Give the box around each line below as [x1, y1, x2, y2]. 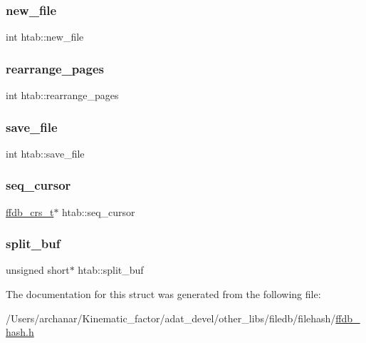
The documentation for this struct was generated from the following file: [6, 287, 321, 302]
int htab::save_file [6, 145, 85, 160]
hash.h [6, 324, 34, 339]
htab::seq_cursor [62, 204, 135, 219]
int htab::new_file [6, 29, 84, 44]
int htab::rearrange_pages [6, 88, 119, 103]
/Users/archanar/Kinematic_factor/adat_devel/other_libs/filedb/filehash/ [6, 310, 336, 325]
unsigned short [6, 262, 70, 277]
